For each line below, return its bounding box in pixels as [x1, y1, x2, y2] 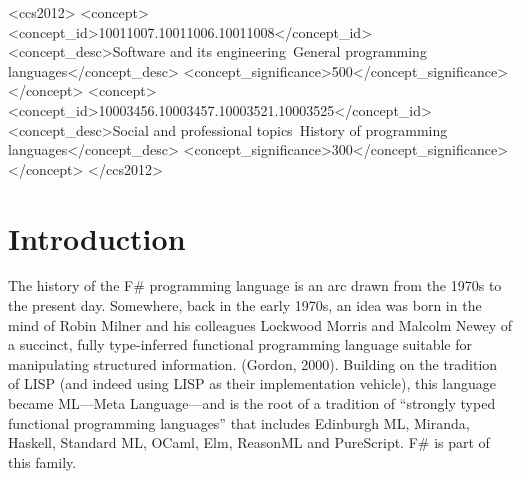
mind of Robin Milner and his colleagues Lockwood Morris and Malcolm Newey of [8, 314, 512, 335]
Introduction [8, 217, 186, 258]
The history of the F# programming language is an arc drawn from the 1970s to [8, 275, 502, 296]
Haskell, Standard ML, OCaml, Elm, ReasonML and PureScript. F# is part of [8, 432, 490, 453]
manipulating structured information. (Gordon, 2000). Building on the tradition [8, 353, 498, 374]
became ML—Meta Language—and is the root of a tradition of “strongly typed [8, 393, 496, 414]
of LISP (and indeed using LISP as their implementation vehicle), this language [8, 373, 496, 394]
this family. [8, 451, 77, 472]
